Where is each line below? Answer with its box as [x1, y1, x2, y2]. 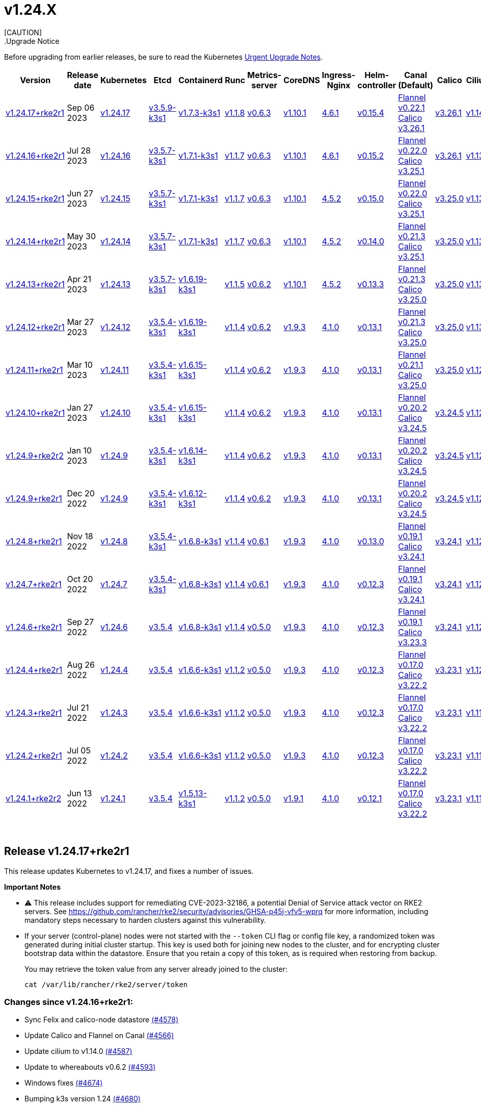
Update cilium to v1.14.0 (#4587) [24, 1047, 132, 1056]
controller [357, 80, 396, 90]
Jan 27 [67, 402, 93, 413]
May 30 [67, 231, 96, 241]
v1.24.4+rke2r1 [6, 664, 63, 675]
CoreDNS [283, 74, 320, 85]
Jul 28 [67, 145, 91, 156]
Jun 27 [67, 188, 93, 198]
